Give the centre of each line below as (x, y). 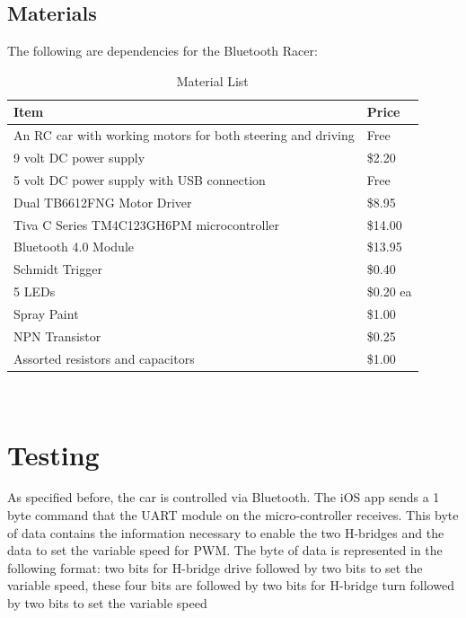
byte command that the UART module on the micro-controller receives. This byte (233, 515)
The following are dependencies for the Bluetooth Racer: (163, 51)
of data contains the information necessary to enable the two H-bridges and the (226, 532)
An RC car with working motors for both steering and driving (184, 135)
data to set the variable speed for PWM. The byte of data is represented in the (225, 550)
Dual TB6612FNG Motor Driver (103, 202)
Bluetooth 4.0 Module (74, 247)
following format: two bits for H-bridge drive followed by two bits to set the (215, 567)
